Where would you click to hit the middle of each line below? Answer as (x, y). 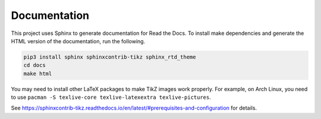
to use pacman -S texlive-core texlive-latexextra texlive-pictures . (111, 97)
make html (38, 73)
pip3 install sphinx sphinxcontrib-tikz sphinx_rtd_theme (110, 57)
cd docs (34, 65)
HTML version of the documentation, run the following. (78, 41)
